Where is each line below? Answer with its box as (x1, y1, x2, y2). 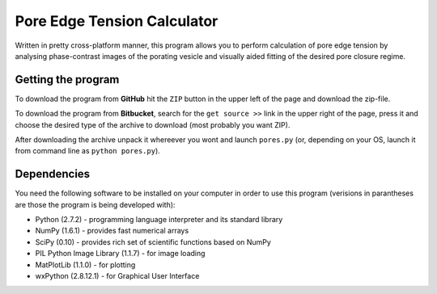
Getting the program (15, 73, 120, 86)
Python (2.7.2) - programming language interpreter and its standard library (35, 215, 283, 225)
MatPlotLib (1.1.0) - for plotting (35, 259, 136, 270)
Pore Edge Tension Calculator (15, 12, 218, 30)
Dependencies (15, 167, 91, 181)
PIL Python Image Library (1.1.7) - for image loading (35, 249, 206, 258)
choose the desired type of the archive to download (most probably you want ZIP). (15, 120, 291, 129)
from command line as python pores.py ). (15, 146, 161, 156)
